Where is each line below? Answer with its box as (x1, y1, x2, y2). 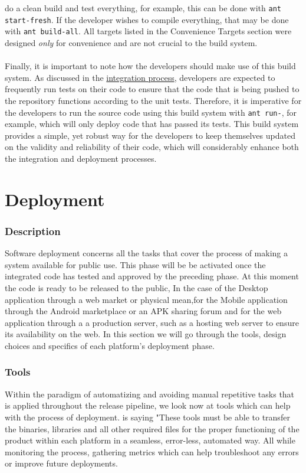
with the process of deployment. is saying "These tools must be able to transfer (5, 410, 290, 423)
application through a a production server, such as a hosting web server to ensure (5, 316, 299, 328)
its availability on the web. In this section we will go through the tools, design (5, 328, 287, 340)
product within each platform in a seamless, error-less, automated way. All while (5, 434, 295, 446)
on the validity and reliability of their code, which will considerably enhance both (5, 141, 299, 153)
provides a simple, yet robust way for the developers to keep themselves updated (5, 129, 295, 141)
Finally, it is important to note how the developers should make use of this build (5, 60, 296, 72)
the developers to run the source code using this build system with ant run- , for (5, 106, 297, 118)
